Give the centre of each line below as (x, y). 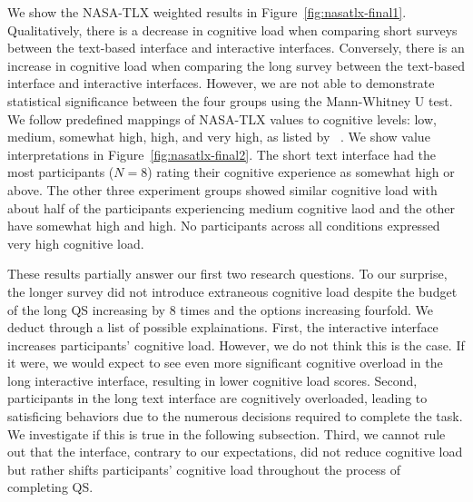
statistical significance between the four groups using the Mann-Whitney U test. (230, 100)
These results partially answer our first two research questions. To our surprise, (227, 274)
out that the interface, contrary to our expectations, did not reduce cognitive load (235, 452)
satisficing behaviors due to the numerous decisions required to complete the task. (235, 416)
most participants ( (61, 172)
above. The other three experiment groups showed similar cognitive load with (222, 189)
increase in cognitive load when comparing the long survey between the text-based (236, 65)
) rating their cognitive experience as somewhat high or (301, 172)
